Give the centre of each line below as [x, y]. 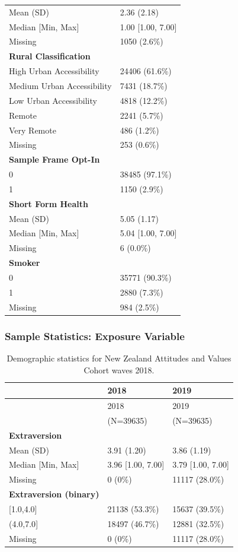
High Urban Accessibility [54, 71]
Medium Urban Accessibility [60, 85]
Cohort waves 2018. [119, 369]
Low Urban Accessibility [53, 100]
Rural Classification [50, 56]
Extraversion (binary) [54, 494]
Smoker [25, 263]
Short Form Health [49, 203]
